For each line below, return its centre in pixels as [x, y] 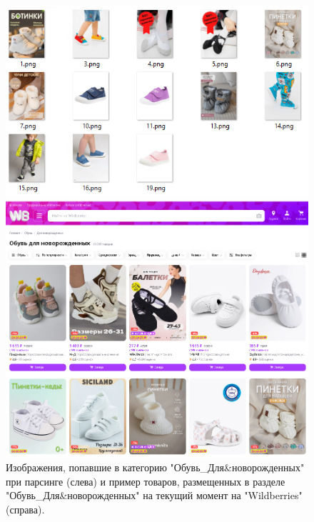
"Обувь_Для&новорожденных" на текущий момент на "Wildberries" [154, 495]
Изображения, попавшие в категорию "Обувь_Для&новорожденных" [155, 467]
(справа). [25, 509]
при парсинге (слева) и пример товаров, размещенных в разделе [146, 481]
